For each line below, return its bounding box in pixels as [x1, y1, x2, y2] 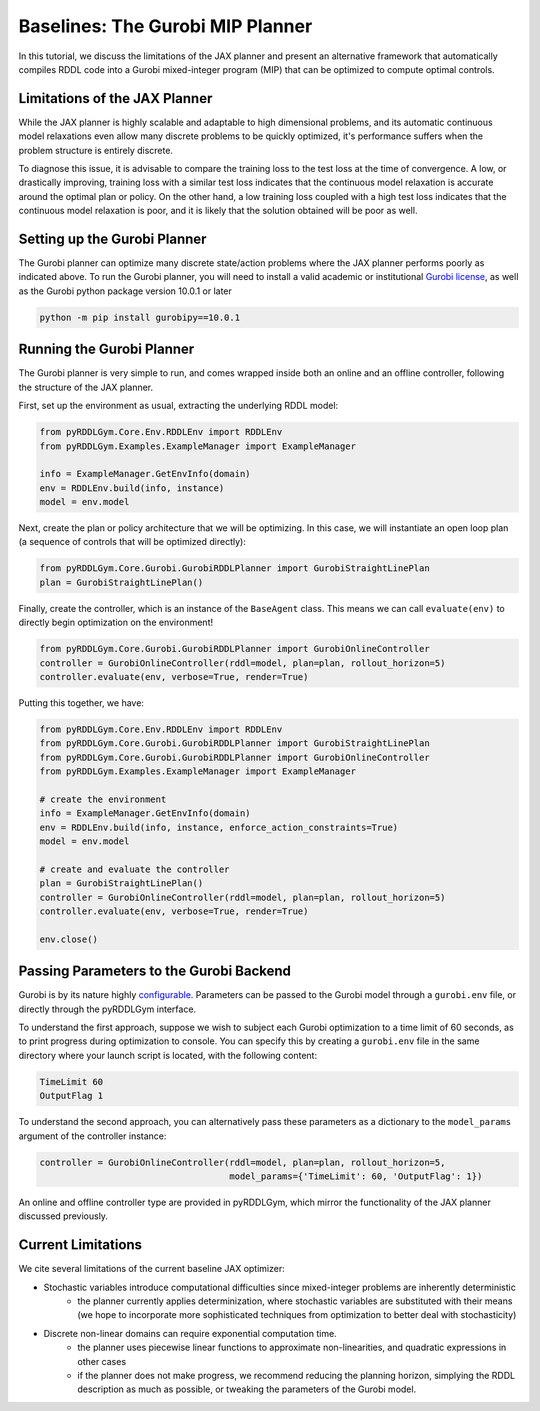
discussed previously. [18, 1210, 109, 1222]
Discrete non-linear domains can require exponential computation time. [43, 1327, 337, 1339]
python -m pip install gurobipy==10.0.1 [39, 311, 240, 323]
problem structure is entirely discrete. [18, 144, 174, 156]
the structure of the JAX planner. [18, 381, 154, 393]
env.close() [39, 933, 99, 945]
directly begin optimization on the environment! [18, 616, 214, 629]
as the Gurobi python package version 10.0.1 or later [18, 285, 232, 297]
